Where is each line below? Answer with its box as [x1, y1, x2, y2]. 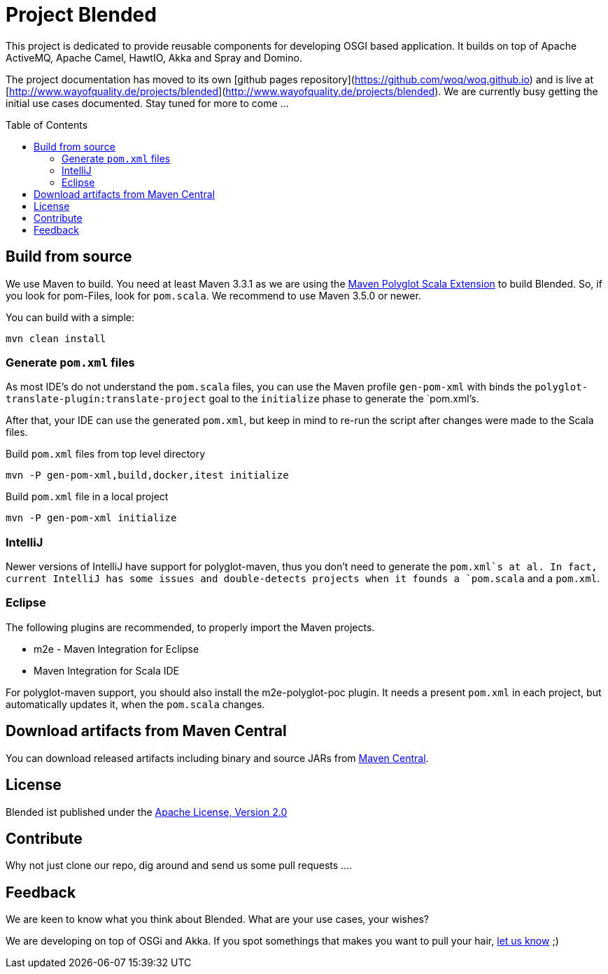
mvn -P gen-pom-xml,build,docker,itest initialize [6, 470, 289, 481]
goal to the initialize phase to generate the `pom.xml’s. [208, 393, 479, 405]
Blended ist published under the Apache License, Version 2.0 [6, 805, 288, 818]
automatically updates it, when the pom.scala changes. [6, 698, 265, 710]
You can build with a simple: [6, 311, 135, 323]
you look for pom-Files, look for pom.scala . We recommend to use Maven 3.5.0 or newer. [6, 289, 421, 302]
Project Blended [6, 3, 157, 27]
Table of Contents [6, 118, 88, 131]
